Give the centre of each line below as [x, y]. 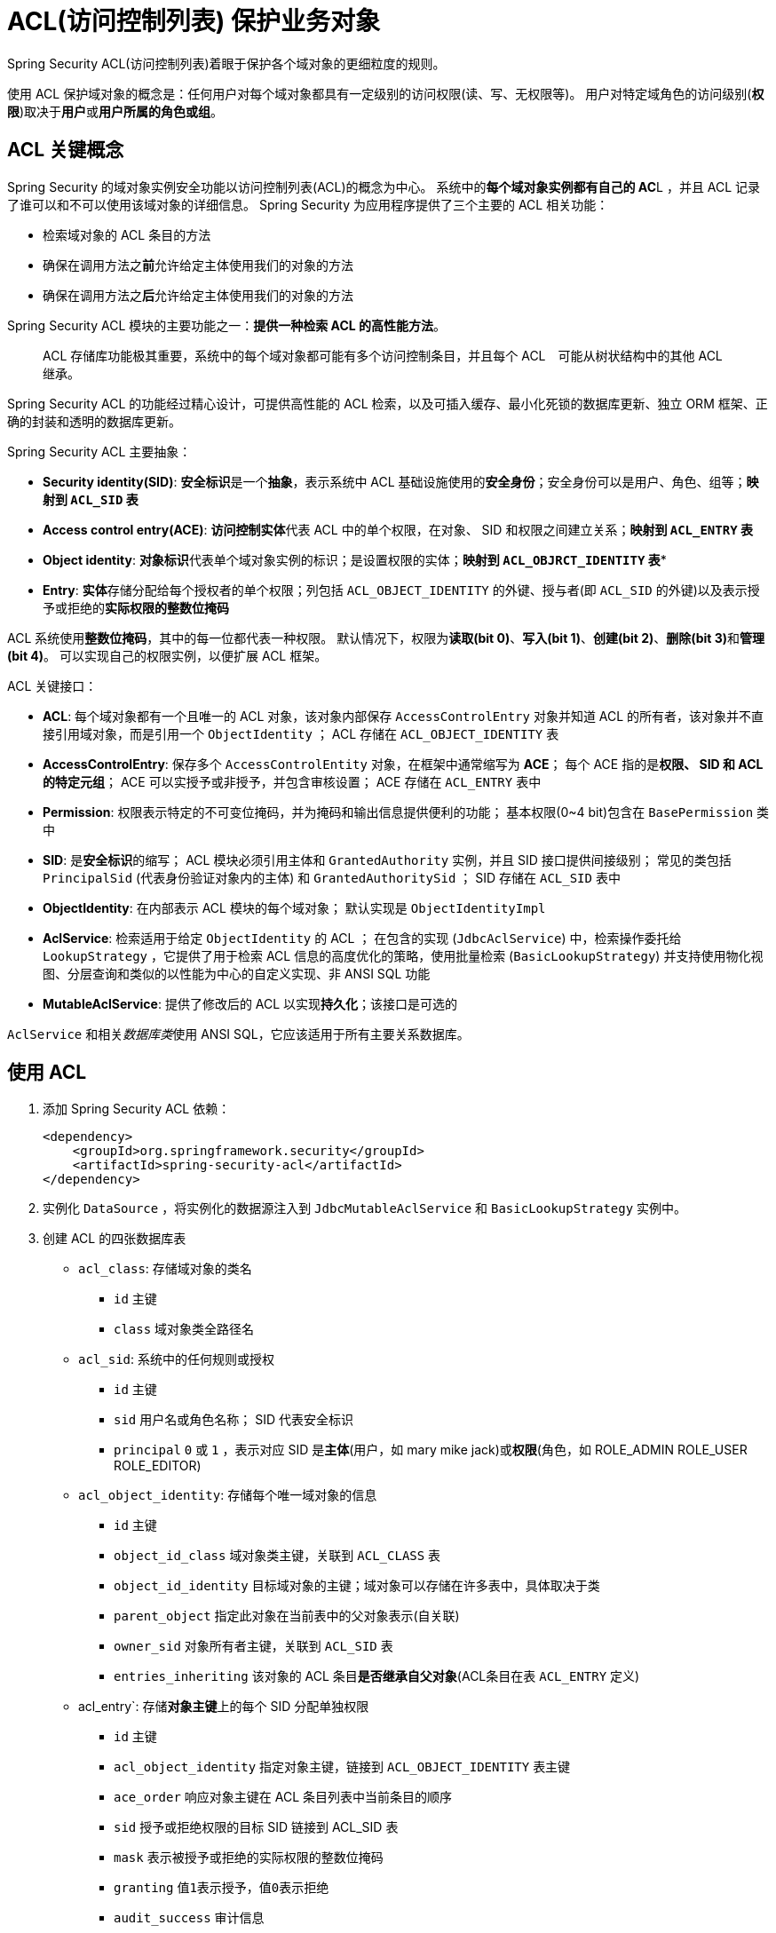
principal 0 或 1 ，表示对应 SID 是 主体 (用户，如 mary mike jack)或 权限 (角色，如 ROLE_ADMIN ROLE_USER [431, 1450]
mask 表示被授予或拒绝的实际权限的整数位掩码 [249, 1858]
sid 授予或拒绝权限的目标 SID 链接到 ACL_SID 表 [256, 1827]
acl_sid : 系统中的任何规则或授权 [176, 1359]
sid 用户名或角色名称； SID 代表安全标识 [234, 1420]
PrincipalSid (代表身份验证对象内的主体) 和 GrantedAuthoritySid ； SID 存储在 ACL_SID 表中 [332, 877]
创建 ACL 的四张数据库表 [115, 1239]
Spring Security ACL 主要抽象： [99, 451]
